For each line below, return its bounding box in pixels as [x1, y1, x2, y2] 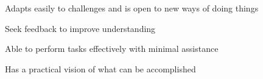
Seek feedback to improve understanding [5, 22, 156, 34]
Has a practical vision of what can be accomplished [5, 62, 196, 75]
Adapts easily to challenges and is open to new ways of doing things [5, 2, 259, 14]
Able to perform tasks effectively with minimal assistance [5, 42, 219, 55]
